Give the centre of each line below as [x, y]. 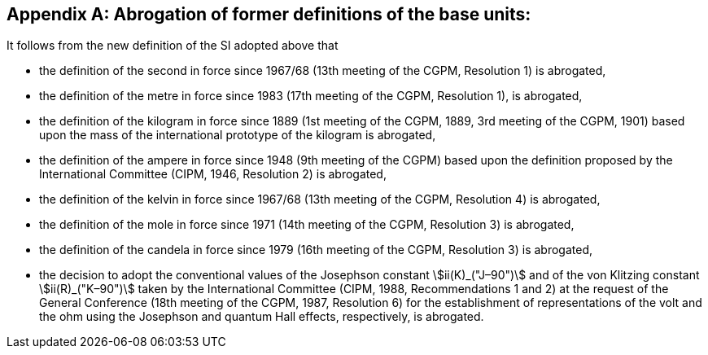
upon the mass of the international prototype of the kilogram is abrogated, [238, 135]
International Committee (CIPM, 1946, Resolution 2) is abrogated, [213, 174]
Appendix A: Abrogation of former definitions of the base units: [269, 14]
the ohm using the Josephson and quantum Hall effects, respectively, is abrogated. [262, 317]
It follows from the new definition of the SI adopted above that [173, 46]
